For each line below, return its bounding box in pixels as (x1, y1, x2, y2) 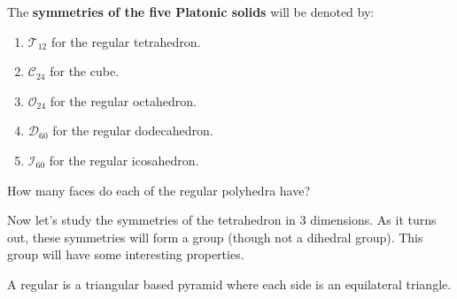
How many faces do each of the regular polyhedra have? (7, 180, 311, 199)
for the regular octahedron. (50, 91, 197, 110)
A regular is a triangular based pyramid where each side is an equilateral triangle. (7, 274, 452, 293)
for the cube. (50, 62, 120, 80)
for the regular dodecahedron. (52, 121, 213, 140)
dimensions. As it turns (310, 211, 437, 229)
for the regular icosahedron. (49, 150, 199, 169)
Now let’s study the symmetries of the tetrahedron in (7, 211, 296, 229)
